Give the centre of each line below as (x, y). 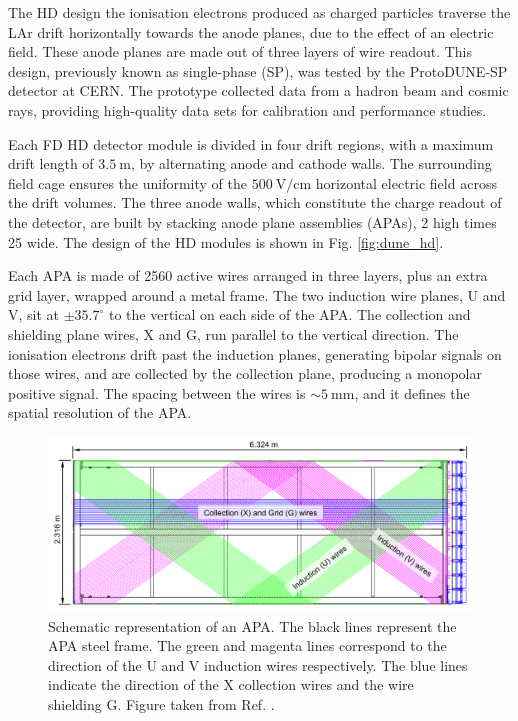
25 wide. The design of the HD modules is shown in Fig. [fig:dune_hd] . (226, 241)
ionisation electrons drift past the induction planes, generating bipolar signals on (255, 353)
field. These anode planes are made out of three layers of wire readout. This (240, 51)
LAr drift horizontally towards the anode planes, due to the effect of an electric (251, 31)
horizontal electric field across (406, 182)
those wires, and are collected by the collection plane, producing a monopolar (245, 373)
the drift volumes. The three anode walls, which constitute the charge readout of (255, 202)
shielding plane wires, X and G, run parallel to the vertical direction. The (233, 333)
